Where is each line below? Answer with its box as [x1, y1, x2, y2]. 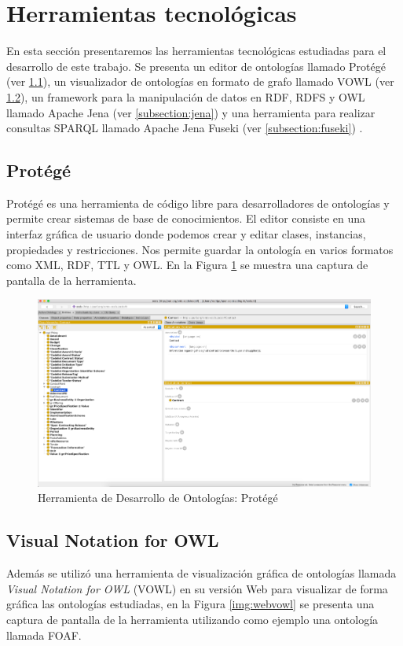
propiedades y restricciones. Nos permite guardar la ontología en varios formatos [6, 241, 394, 257]
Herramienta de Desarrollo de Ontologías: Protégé [38, 489, 278, 506]
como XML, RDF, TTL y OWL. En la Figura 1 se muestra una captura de [6, 257, 368, 273]
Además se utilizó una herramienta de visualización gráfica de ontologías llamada [6, 565, 397, 581]
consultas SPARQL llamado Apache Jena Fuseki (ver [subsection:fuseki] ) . [6, 120, 363, 136]
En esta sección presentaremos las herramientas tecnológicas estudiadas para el [6, 42, 387, 59]
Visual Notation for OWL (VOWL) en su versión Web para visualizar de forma [6, 580, 388, 596]
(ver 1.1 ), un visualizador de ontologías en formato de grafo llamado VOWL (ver [6, 73, 394, 90]
